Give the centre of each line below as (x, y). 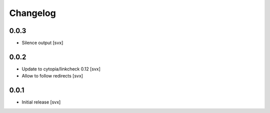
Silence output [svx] (42, 43)
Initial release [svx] (41, 102)
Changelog (32, 13)
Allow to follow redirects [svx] (52, 76)
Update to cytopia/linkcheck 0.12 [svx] (61, 69)
